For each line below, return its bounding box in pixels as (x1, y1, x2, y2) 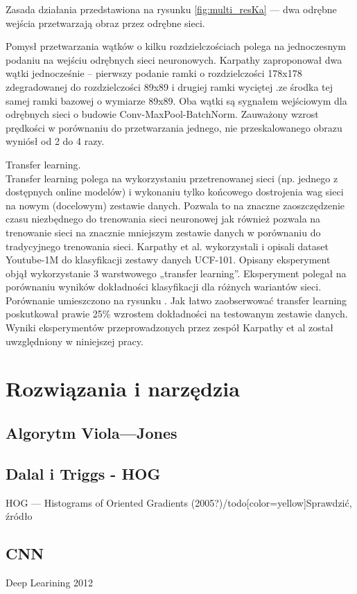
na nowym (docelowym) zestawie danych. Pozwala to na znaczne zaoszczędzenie (6, 198, 345, 212)
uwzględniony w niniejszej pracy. (6, 333, 143, 348)
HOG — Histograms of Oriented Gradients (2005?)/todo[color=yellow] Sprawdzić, (6, 495, 352, 509)
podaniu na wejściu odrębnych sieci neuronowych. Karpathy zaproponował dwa (6, 52, 342, 67)
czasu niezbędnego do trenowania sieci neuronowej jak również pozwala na (6, 211, 321, 226)
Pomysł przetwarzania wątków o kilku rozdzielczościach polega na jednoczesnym (6, 39, 346, 53)
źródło (6, 509, 33, 523)
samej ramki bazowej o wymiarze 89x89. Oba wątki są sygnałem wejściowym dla (6, 93, 347, 107)
